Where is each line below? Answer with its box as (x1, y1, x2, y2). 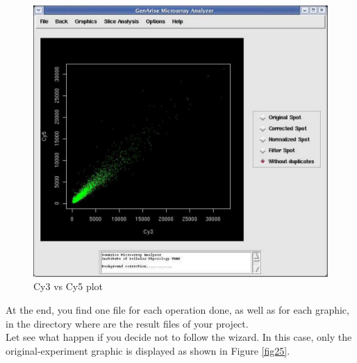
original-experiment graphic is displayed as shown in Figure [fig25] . (6, 343, 290, 357)
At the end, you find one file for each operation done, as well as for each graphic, (6, 303, 349, 317)
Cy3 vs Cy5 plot (33, 279, 103, 294)
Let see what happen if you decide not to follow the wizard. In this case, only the (6, 330, 352, 344)
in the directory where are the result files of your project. (6, 316, 249, 330)
